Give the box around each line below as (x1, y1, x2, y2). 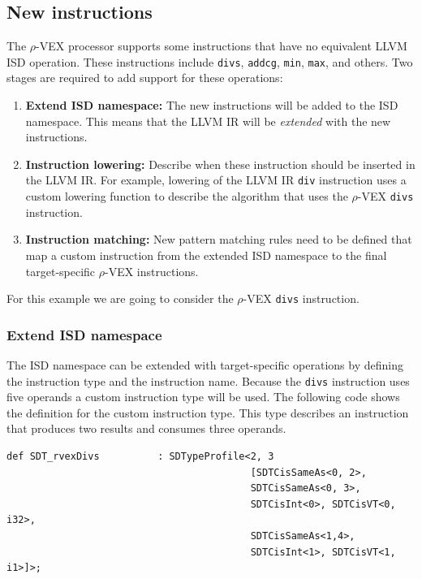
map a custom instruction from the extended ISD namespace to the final (25, 246, 387, 263)
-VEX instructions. (104, 262, 199, 279)
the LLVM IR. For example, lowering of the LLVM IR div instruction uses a (25, 171, 407, 188)
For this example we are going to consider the (6, 290, 234, 307)
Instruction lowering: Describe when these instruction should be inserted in (25, 155, 416, 172)
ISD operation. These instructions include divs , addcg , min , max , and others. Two (6, 53, 413, 70)
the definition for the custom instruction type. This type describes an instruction (6, 404, 409, 421)
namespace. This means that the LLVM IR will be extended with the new (25, 112, 391, 129)
